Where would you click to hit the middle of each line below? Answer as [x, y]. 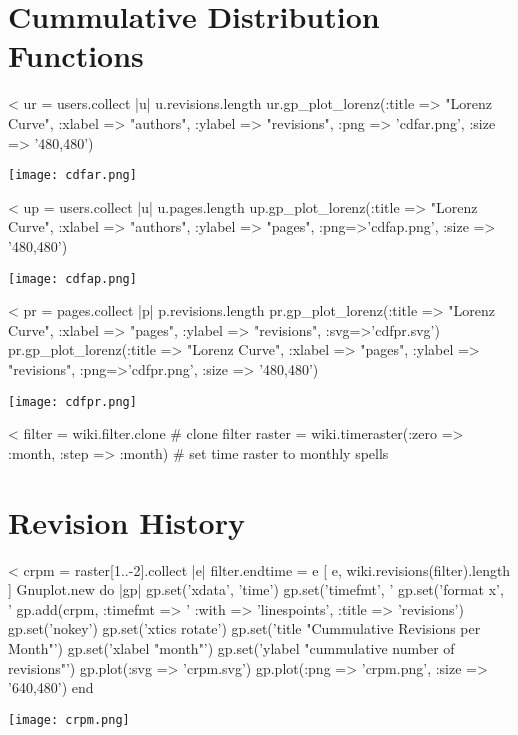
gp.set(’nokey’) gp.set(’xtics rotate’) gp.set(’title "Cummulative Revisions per [244, 628]
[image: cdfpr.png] [72, 401]
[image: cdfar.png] [72, 175]
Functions [76, 55]
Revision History [126, 521]
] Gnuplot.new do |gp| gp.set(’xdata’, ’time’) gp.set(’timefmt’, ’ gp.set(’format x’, [256, 589]
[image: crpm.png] [69, 719]
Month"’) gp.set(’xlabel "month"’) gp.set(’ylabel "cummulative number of [231, 647]
